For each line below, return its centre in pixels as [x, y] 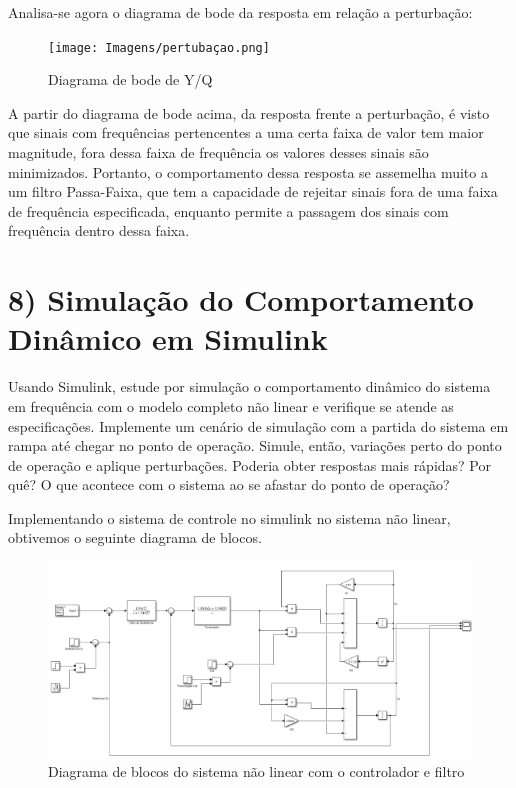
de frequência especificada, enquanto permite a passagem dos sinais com [228, 210]
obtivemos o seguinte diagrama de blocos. [135, 537]
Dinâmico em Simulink [168, 338]
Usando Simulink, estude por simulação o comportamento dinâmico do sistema [249, 386]
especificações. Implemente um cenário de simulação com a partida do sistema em [258, 425]
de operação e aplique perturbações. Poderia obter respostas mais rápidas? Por [249, 464]
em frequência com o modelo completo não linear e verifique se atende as [231, 405]
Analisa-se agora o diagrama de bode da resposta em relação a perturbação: [240, 12]
